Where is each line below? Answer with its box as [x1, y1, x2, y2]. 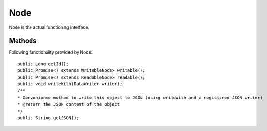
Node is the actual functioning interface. [9, 24, 90, 30]
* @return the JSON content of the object [17, 102, 120, 107]
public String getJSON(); [17, 115, 79, 121]
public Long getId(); [17, 61, 69, 66]
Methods [9, 37, 37, 45]
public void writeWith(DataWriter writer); [17, 82, 123, 87]
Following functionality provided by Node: [9, 49, 93, 55]
